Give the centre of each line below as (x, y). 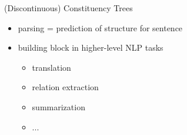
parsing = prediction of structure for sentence (100, 27)
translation (51, 67)
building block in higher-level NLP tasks (91, 47)
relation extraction (65, 87)
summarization (59, 106)
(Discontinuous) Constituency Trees (69, 8)
